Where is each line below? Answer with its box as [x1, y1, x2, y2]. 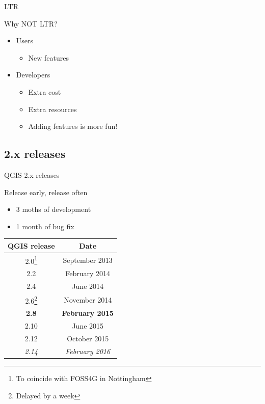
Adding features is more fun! [28, 121, 118, 131]
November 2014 [64, 294, 112, 305]
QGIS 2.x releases [4, 169, 60, 180]
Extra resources [28, 103, 77, 114]
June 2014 [72, 281, 104, 291]
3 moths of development [16, 204, 91, 214]
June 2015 [72, 320, 104, 331]
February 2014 [65, 268, 111, 279]
